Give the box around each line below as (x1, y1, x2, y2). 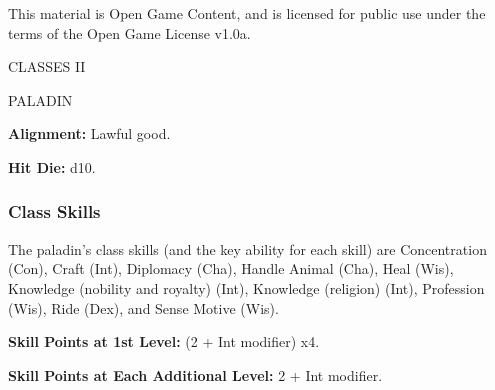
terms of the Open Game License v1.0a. (8, 22, 251, 43)
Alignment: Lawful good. (8, 123, 171, 144)
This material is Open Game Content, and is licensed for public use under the (8, 3, 486, 23)
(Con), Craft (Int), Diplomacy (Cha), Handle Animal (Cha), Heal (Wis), (8, 258, 454, 279)
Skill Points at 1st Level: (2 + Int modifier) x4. (8, 331, 320, 352)
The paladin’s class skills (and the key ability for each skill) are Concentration (8, 238, 487, 259)
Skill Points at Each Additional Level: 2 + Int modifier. (8, 364, 383, 385)
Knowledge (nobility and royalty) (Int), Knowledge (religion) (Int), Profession (8, 277, 485, 298)
